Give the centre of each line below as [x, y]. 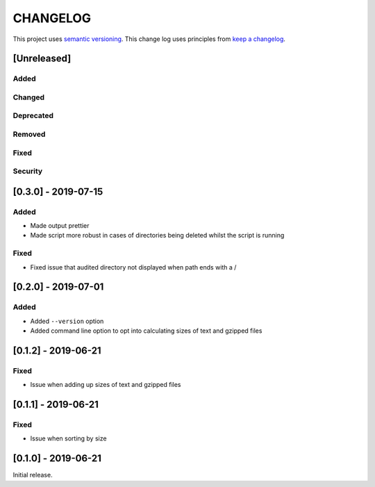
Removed [29, 134]
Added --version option [67, 321]
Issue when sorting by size [68, 438]
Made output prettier [60, 226]
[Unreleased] [42, 59]
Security [28, 172]
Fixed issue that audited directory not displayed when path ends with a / [133, 267]
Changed [29, 97]
